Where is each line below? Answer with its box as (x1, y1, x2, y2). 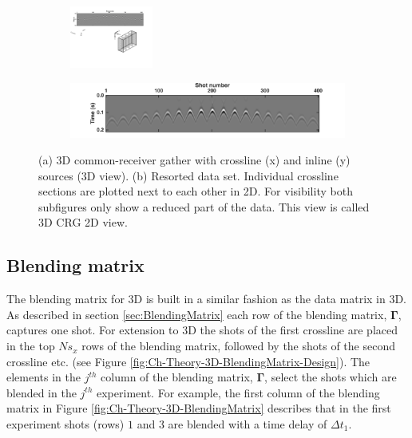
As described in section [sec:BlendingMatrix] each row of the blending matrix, (6, 306, 387, 322)
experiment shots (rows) (6, 416, 125, 432)
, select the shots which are (264, 369, 397, 385)
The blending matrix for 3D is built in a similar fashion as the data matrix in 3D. (6, 290, 407, 307)
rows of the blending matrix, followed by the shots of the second (81, 337, 395, 354)
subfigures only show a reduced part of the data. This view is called (38, 198, 370, 215)
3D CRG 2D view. (38, 214, 128, 231)
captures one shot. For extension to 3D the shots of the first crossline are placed (6, 322, 398, 338)
